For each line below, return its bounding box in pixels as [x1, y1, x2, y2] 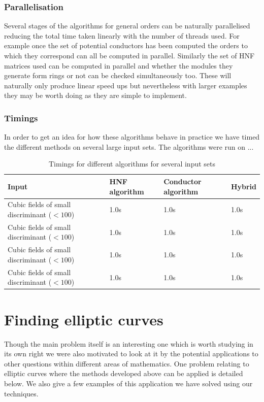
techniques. [4, 388, 39, 398]
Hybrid [230, 181, 256, 191]
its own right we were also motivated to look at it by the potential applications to [4, 348, 258, 359]
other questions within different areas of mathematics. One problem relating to [4, 358, 249, 368]
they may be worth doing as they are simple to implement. [4, 90, 187, 100]
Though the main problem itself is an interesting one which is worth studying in [4, 338, 253, 349]
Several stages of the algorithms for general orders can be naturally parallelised [4, 20, 250, 31]
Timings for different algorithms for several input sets [48, 158, 216, 169]
